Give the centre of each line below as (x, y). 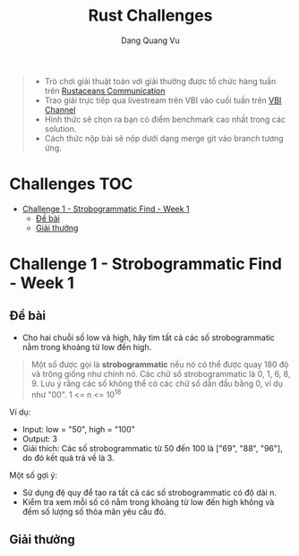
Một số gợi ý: (34, 475)
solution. (60, 128)
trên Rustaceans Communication (105, 90)
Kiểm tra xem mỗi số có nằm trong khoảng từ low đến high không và (148, 501)
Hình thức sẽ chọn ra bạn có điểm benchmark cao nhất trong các (165, 119)
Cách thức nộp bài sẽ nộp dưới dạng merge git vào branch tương (164, 138)
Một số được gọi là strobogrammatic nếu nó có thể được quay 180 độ (160, 364)
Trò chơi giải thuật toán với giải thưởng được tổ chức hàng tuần (160, 81)
